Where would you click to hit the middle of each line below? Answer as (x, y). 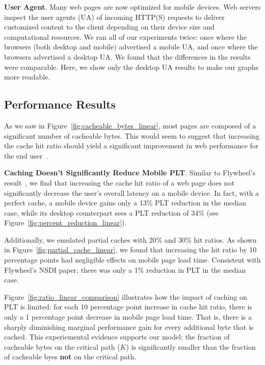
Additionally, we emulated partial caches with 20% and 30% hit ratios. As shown (130, 239)
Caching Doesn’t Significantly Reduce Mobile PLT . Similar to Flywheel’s (130, 173)
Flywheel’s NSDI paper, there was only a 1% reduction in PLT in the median (125, 269)
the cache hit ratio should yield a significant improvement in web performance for (131, 146)
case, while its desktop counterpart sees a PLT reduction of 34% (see (111, 212)
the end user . (26, 155)
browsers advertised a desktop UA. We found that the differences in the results (127, 56)
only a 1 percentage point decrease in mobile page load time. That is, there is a (128, 317)
